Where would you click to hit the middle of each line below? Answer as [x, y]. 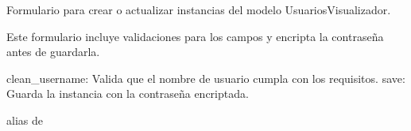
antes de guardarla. [53, 52]
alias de [25, 120]
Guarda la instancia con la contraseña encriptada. [128, 94]
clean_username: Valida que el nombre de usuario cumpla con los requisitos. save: [206, 78]
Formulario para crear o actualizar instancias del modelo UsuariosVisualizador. [199, 9]
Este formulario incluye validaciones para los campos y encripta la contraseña [195, 36]
